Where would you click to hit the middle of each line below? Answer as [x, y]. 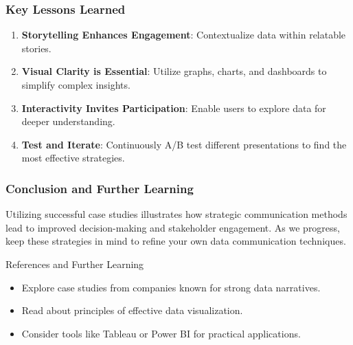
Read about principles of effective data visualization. [132, 310]
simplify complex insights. [76, 85]
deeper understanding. [68, 121]
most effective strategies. [73, 158]
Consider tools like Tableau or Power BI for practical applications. [161, 333]
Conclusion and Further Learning [100, 188]
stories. [36, 48]
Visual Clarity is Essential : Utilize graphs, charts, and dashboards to [174, 71]
